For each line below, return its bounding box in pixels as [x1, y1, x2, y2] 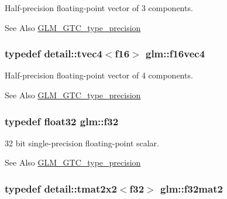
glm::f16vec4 [145, 46, 205, 61]
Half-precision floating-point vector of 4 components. [5, 69, 193, 81]
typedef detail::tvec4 [5, 46, 102, 61]
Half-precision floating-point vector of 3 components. [5, 2, 193, 13]
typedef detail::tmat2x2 [5, 181, 117, 195]
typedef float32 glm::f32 [5, 114, 119, 128]
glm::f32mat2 [160, 181, 223, 195]
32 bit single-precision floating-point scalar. [5, 136, 159, 149]
